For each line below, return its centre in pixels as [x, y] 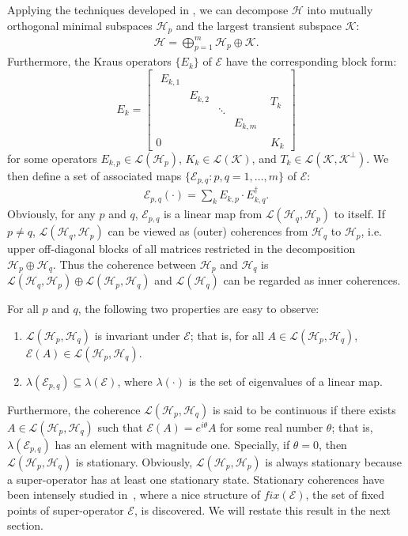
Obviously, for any [51, 214]
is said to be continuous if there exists [304, 409]
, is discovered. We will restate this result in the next [262, 510]
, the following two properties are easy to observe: [198, 309]
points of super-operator [66, 510]
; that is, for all [227, 335]
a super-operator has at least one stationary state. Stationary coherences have [196, 479]
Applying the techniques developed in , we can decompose [148, 9]
